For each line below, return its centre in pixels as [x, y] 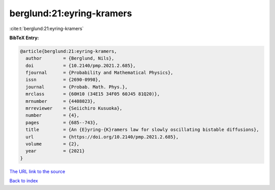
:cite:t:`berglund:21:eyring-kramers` [47, 29]
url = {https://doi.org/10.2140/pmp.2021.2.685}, [102, 137]
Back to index [24, 181]
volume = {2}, [53, 144]
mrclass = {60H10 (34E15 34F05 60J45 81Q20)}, [93, 94]
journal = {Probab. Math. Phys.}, [77, 87]
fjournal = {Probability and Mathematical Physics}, [100, 73]
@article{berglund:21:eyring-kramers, [68, 51]
